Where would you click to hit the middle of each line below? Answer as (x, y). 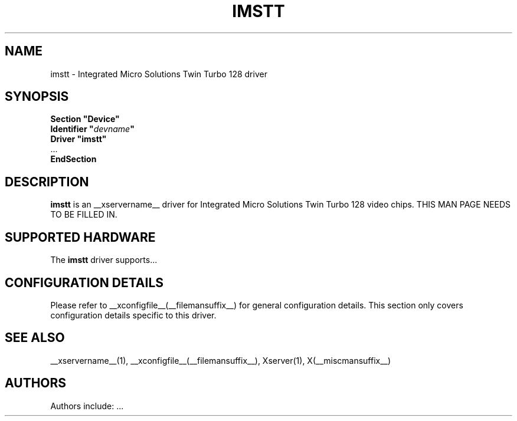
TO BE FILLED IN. (84, 215)
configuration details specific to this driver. (133, 315)
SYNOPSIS (37, 97)
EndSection (73, 159)
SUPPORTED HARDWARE (80, 237)
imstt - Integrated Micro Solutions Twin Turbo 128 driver (159, 74)
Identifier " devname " (92, 129)
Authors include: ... (87, 406)
